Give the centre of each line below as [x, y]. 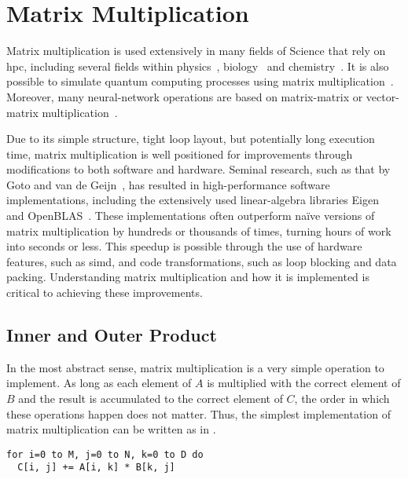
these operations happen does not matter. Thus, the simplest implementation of [198, 413]
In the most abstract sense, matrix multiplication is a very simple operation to [195, 367]
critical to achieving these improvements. [105, 293]
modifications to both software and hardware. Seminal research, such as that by [198, 169]
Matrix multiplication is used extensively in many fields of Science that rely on [196, 51]
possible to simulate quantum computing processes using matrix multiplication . [200, 81]
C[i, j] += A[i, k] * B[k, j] [96, 468]
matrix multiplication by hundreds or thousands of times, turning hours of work [199, 230]
